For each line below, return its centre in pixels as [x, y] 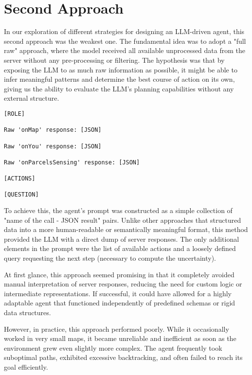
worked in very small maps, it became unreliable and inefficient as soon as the [120, 338]
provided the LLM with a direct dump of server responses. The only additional [122, 239]
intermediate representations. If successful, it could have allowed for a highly [118, 293]
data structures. [27, 312]
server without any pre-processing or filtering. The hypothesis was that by [114, 60]
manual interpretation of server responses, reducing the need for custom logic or [123, 284]
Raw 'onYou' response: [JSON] [53, 146]
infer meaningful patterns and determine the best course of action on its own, [119, 79]
